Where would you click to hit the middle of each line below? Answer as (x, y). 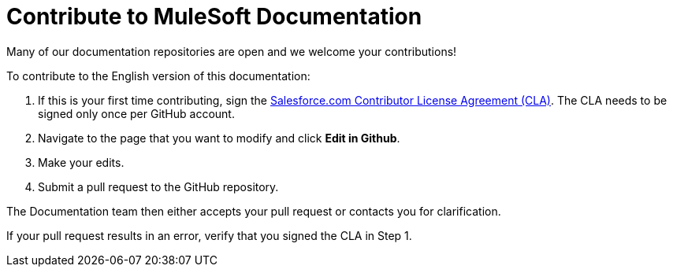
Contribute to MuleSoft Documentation (214, 17)
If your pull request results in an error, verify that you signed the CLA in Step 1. (209, 235)
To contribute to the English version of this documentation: (158, 76)
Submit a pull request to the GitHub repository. (158, 186)
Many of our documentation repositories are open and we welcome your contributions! (232, 51)
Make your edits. (81, 162)
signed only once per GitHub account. (136, 113)
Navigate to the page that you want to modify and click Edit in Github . (219, 138)
